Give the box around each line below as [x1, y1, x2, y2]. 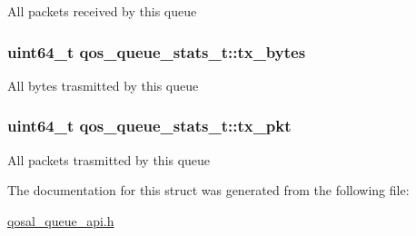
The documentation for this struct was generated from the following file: [7, 181, 410, 200]
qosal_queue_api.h [7, 211, 114, 230]
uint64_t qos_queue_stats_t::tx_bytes [7, 40, 306, 63]
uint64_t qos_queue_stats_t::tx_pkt [7, 114, 292, 137]
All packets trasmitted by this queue [7, 150, 211, 169]
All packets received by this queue [7, 2, 197, 20]
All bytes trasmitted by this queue [7, 75, 199, 94]
